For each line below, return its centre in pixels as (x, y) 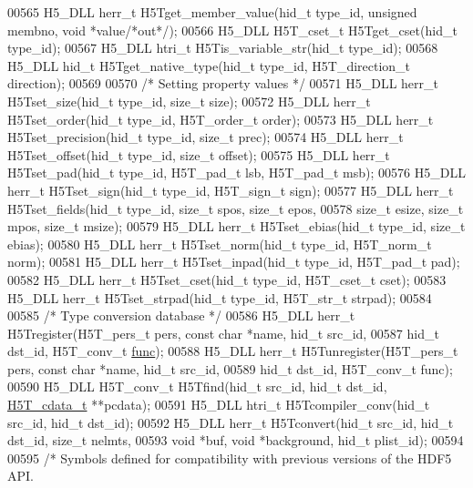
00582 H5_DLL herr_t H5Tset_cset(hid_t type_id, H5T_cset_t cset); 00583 (227, 279)
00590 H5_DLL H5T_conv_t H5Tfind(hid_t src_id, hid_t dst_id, (197, 386)
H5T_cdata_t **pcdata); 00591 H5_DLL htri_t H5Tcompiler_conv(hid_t (219, 405)
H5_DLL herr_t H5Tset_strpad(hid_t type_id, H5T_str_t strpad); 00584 (220, 297)
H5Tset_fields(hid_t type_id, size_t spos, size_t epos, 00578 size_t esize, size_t (236, 208)
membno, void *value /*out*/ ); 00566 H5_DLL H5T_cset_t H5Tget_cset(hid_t (232, 30)
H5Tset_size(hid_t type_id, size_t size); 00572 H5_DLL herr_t (189, 101)
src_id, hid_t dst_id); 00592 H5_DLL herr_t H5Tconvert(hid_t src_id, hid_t (231, 422)
